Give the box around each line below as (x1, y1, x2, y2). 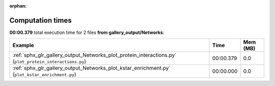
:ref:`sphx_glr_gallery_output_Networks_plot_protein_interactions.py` (12, 52, 177, 59)
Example (12, 42, 34, 49)
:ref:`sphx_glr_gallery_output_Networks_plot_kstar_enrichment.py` (12, 65, 171, 72)
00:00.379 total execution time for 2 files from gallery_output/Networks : (9, 29, 164, 35)
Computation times (9, 16, 72, 25)
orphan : (9, 3, 27, 9)
